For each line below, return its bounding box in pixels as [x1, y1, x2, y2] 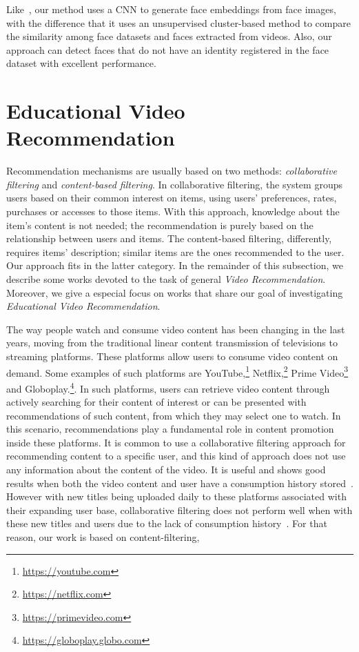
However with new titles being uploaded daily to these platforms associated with [6, 489, 347, 504]
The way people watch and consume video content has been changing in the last [6, 322, 345, 336]
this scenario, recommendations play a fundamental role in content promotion [6, 422, 334, 436]
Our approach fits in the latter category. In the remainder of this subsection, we [6, 258, 343, 273]
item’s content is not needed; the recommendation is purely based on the [6, 217, 314, 232]
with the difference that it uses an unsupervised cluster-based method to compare [6, 15, 351, 30]
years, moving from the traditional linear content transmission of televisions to [6, 335, 338, 350]
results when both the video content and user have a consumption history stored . [6, 475, 353, 490]
